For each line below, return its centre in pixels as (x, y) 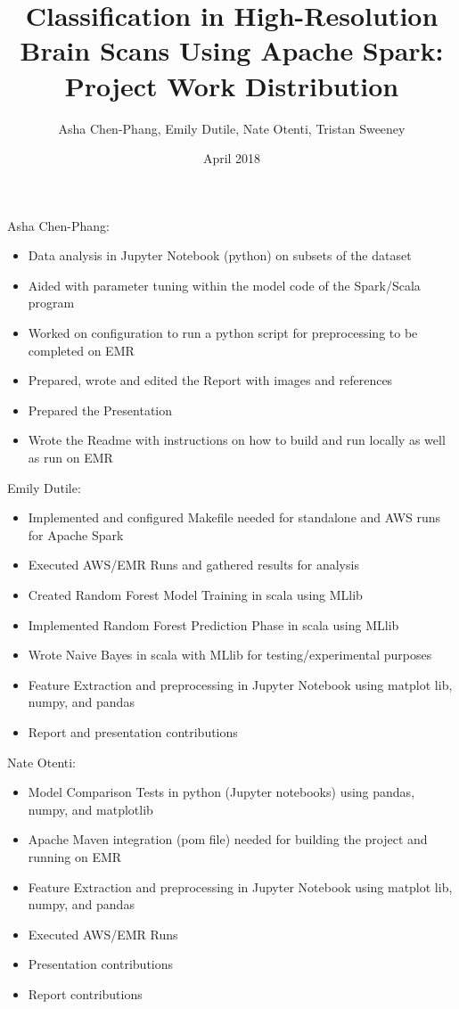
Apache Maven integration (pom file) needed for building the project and (228, 839)
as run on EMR (70, 458)
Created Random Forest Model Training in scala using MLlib (195, 595)
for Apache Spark (76, 534)
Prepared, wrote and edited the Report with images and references (210, 380)
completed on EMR (81, 350)
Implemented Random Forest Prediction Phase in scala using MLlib (213, 624)
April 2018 (232, 158)
